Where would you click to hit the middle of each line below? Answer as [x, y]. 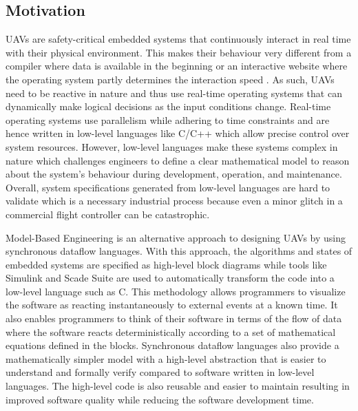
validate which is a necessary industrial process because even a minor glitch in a [174, 201]
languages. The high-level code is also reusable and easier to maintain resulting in [178, 386]
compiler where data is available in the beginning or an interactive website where [177, 66]
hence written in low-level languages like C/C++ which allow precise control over [178, 133]
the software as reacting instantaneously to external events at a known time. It [172, 305]
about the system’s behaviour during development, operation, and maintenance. [174, 174]
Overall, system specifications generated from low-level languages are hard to [168, 187]
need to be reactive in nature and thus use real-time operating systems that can [174, 93]
